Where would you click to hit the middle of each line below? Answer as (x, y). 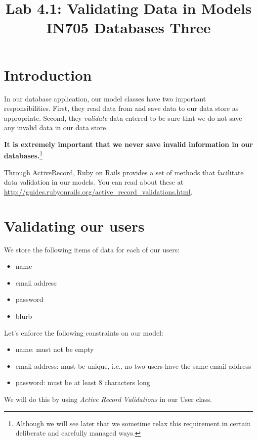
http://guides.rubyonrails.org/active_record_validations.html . (98, 191)
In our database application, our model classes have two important (105, 98)
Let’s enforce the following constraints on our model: (84, 332)
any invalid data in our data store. (56, 127)
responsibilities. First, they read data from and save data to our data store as (121, 108)
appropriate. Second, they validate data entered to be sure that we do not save (123, 118)
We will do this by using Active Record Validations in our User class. (108, 399)
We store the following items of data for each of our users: (92, 249)
